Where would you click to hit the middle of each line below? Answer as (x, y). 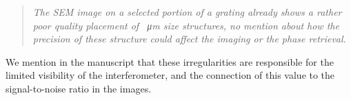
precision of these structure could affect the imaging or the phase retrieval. (189, 39)
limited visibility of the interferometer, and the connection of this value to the (170, 75)
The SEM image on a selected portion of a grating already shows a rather (187, 12)
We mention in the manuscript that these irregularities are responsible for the (170, 61)
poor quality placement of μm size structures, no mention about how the (186, 25)
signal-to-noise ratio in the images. (79, 88)
